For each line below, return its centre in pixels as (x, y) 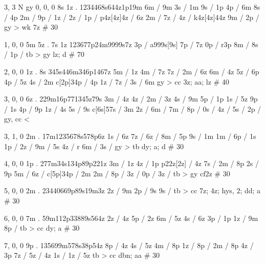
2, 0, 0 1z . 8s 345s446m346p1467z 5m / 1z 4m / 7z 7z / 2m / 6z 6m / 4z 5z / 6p (132, 71)
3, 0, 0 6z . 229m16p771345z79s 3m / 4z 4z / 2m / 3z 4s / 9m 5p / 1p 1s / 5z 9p (131, 99)
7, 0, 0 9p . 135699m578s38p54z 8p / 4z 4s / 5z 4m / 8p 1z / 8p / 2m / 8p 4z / (129, 245)
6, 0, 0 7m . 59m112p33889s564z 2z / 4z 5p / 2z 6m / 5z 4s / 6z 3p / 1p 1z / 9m (131, 218)
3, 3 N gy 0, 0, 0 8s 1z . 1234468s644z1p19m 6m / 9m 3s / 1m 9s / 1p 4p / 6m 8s (132, 7)
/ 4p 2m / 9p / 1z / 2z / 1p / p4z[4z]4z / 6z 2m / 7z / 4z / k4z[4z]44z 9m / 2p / (132, 17)
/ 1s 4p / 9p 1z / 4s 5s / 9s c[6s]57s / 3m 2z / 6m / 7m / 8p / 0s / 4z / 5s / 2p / (133, 108)
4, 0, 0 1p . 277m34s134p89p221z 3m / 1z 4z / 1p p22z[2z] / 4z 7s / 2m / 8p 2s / (131, 163)
